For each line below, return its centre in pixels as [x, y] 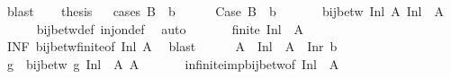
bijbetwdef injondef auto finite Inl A [170, 28]
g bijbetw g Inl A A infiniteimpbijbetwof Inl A [173, 63]
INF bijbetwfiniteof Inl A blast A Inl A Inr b [172, 46]
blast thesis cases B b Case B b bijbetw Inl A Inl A [225, 11]
